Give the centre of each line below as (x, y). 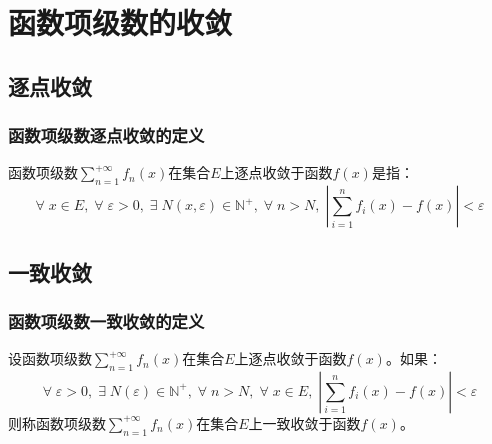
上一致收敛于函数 (304, 422)
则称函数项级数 (57, 422)
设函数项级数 (50, 358)
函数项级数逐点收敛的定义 (106, 135)
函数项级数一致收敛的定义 (106, 320)
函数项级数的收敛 (120, 22)
